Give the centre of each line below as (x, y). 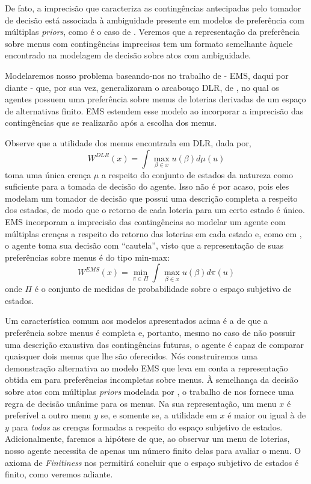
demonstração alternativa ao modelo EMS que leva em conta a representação (146, 368)
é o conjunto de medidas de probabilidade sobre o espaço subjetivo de (163, 289)
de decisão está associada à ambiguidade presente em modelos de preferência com (155, 20)
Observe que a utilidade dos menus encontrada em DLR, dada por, (128, 142)
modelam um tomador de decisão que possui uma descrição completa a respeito (151, 198)
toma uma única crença (48, 174)
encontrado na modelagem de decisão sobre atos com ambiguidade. (128, 55)
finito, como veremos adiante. (59, 474)
